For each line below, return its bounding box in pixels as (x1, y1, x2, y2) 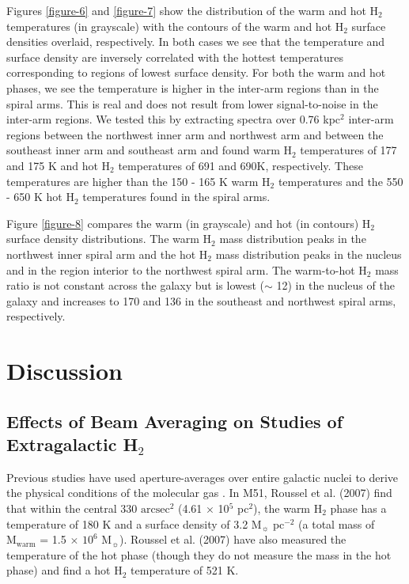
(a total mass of (298, 515, 375, 532)
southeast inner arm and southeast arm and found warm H (6, 142, 292, 158)
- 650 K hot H (6, 188, 74, 205)
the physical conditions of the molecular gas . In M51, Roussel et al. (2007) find (6, 484, 392, 501)
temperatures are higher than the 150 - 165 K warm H (6, 173, 271, 189)
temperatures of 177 (300, 142, 397, 158)
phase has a (330, 500, 387, 517)
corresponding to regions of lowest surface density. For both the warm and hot (6, 64, 386, 81)
